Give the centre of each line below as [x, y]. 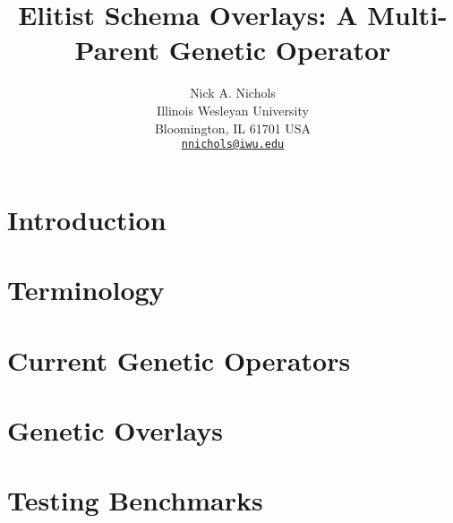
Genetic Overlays [115, 429]
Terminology [86, 290]
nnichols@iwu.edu [233, 145]
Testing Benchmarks [135, 500]
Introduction [87, 219]
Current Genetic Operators [179, 360]
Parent [117, 50]
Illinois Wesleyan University [233, 110]
